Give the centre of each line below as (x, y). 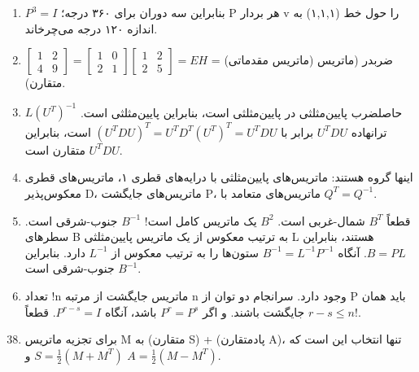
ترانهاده (369, 131)
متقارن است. (74, 149)
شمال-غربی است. (321, 220)
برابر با (297, 131)
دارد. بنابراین (55, 252)
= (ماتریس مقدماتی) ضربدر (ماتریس (302, 60)
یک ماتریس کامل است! (201, 220)
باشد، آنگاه (131, 311)
